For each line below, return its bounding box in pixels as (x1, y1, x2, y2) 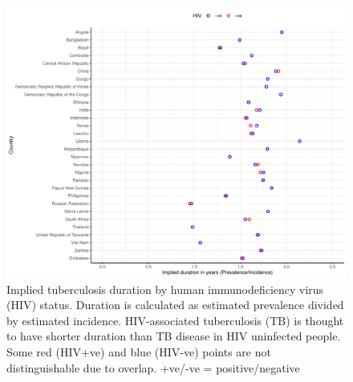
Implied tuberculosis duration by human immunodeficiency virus (6, 280, 324, 297)
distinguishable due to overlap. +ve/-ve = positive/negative (6, 359, 300, 376)
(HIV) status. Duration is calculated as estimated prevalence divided (6, 296, 344, 313)
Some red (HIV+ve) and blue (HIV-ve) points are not (6, 344, 271, 360)
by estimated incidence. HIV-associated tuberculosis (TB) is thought (6, 312, 344, 328)
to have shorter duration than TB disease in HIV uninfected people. (6, 328, 341, 344)
